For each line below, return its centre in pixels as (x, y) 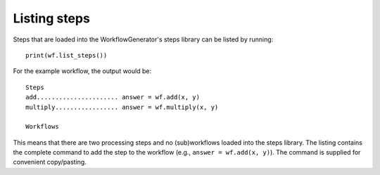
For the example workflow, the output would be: (82, 71)
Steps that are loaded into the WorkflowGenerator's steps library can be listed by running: (143, 39)
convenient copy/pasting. (50, 162)
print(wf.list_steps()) (66, 55)
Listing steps (52, 18)
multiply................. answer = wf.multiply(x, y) (122, 107)
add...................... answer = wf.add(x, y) (113, 97)
